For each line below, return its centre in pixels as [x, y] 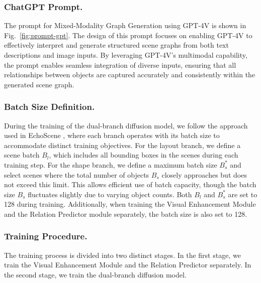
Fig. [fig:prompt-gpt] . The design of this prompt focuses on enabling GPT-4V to [128, 35]
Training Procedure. [46, 236]
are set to [243, 194]
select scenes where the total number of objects [77, 174]
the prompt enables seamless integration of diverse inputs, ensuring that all [120, 64]
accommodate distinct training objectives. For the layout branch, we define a [122, 145]
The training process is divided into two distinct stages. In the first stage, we [122, 255]
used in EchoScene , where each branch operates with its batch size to [112, 135]
